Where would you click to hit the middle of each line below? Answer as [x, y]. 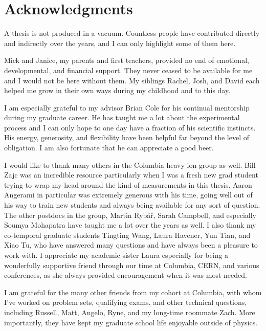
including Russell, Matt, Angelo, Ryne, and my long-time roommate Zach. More [130, 312]
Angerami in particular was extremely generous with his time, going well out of [128, 195]
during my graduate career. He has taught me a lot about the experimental [122, 117]
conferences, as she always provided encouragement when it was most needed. [126, 275]
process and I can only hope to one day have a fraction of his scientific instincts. [130, 127]
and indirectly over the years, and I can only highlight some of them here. [120, 43]
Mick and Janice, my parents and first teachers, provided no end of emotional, [127, 60]
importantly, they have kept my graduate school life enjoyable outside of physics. [131, 322]
